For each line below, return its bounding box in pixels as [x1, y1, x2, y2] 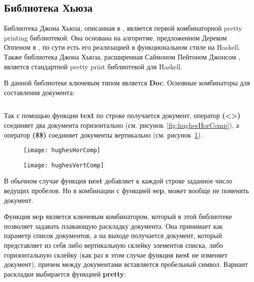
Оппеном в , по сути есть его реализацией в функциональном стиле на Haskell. [4, 42, 241, 52]
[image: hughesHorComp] [23, 147, 101, 154]
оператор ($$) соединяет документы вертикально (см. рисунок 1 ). [4, 129, 203, 140]
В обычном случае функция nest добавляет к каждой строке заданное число [4, 176, 233, 186]
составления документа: [4, 87, 75, 97]
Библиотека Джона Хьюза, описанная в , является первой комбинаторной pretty [4, 23, 242, 33]
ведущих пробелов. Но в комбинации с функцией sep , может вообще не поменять [4, 185, 249, 196]
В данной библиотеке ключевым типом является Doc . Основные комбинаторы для [4, 78, 250, 88]
